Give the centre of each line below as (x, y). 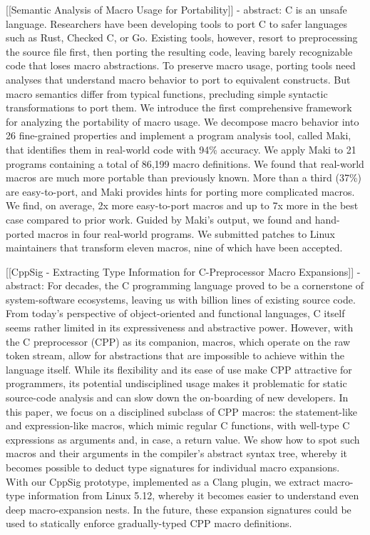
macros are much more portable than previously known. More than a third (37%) (184, 177)
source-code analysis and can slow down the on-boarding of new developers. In (177, 397)
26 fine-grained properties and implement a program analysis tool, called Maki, (179, 135)
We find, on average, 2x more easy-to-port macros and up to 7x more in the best (182, 205)
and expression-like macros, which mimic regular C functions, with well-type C (178, 425)
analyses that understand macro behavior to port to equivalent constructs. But (178, 79)
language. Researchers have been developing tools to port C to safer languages (177, 23)
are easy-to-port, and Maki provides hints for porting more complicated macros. (180, 191)
